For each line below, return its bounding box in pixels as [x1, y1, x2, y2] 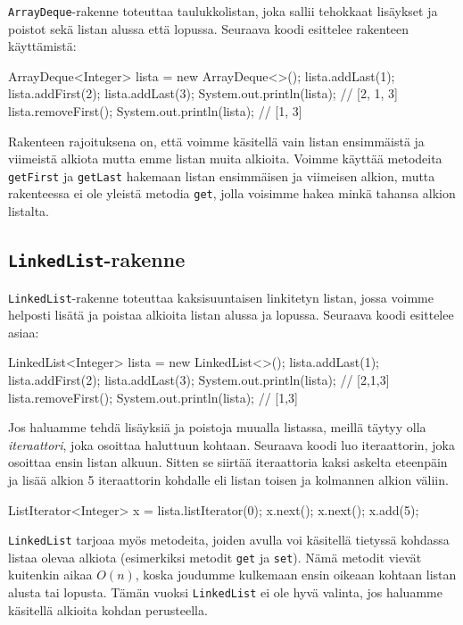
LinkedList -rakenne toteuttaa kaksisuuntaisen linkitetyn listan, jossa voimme [8, 287, 434, 306]
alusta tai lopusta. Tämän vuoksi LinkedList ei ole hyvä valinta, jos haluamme [8, 583, 442, 601]
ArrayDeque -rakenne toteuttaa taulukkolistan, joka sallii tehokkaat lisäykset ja [8, 2, 438, 20]
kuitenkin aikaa [8, 565, 93, 584]
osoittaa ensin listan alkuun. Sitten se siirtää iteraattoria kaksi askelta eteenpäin [8, 453, 448, 471]
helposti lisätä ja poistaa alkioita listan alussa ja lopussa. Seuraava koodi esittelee [8, 305, 454, 324]
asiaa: [8, 322, 39, 341]
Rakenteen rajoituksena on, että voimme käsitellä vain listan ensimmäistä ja [8, 131, 425, 150]
